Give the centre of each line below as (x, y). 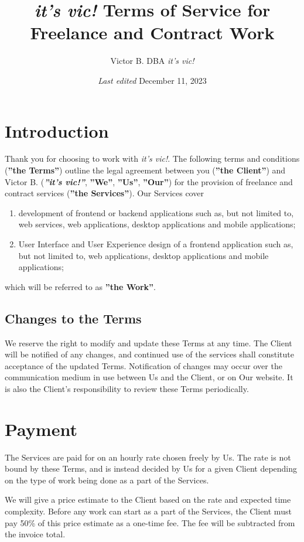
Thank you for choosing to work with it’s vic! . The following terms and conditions (152, 158)
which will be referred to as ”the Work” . (81, 286)
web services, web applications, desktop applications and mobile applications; (157, 224)
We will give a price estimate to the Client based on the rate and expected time (148, 500)
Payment (41, 429)
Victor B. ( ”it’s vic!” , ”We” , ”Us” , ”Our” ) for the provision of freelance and (149, 181)
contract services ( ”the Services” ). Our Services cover (104, 193)
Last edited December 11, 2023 (152, 80)
